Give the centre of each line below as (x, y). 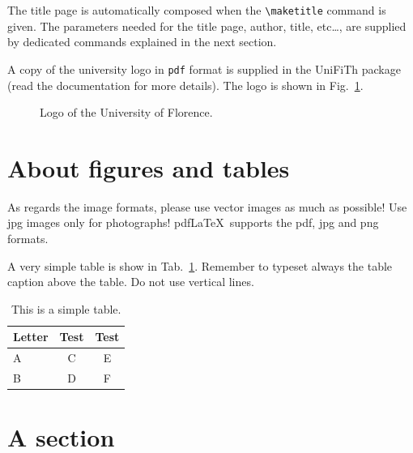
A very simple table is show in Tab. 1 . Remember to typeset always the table (200, 265)
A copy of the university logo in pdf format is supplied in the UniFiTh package (204, 68)
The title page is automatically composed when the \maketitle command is (197, 10)
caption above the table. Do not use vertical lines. (131, 282)
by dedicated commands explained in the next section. (142, 42)
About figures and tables (149, 167)
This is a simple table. (66, 308)
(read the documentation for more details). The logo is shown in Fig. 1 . (185, 85)
